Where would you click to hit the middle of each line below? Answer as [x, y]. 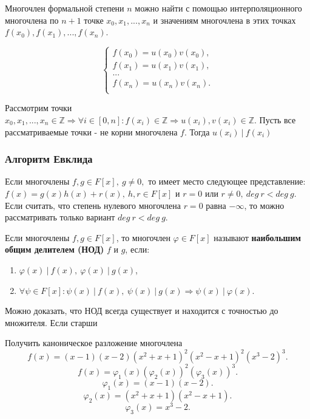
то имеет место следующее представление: [227, 181]
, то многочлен [143, 237]
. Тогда [197, 131]
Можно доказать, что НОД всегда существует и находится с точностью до [142, 311]
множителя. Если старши [51, 322]
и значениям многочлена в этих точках [224, 20]
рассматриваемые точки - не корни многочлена [91, 131]
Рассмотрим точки [39, 108]
